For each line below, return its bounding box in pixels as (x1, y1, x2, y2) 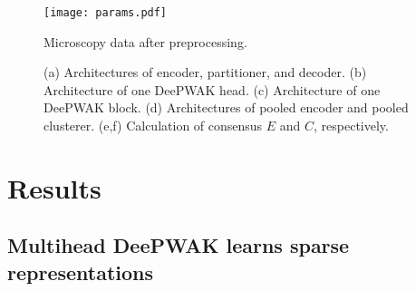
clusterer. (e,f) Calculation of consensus (44, 116, 263, 135)
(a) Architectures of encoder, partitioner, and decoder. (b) (44, 63, 367, 82)
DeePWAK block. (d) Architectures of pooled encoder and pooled (44, 98, 409, 117)
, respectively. (314, 116, 389, 135)
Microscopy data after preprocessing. (44, 32, 247, 51)
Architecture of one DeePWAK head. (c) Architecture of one (44, 80, 381, 99)
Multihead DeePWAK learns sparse (7, 231, 350, 259)
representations (7, 257, 154, 286)
